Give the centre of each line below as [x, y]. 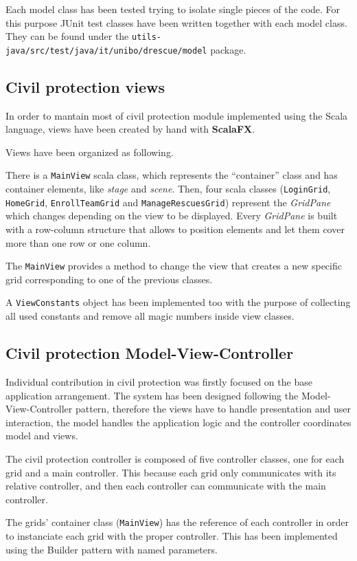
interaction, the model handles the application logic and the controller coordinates [178, 422]
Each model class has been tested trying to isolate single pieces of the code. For [173, 9]
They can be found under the [67, 36]
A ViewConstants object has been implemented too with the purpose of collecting [178, 302]
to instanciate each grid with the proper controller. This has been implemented [172, 535]
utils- [147, 37]
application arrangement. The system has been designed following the [152, 395]
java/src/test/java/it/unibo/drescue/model [106, 51]
